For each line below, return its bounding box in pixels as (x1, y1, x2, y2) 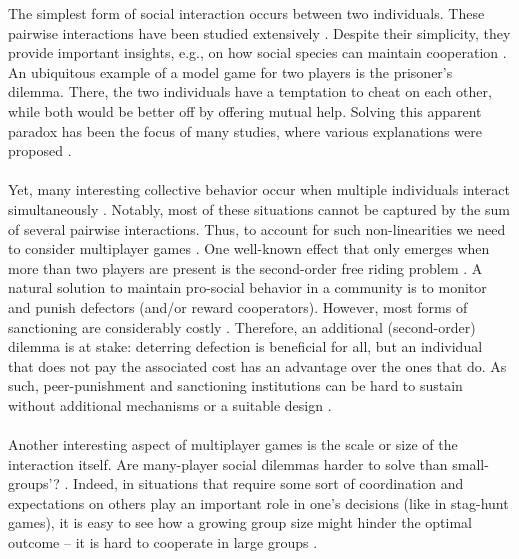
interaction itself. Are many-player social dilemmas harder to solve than (8, 453, 448, 474)
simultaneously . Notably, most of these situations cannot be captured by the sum (8, 198, 510, 219)
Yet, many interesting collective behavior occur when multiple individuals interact (8, 179, 510, 200)
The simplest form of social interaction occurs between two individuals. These (8, 3, 485, 23)
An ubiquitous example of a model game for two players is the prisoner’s (8, 61, 453, 82)
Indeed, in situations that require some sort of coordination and (73, 473, 464, 494)
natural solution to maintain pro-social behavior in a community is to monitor (8, 277, 487, 298)
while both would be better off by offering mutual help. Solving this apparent (8, 100, 482, 121)
